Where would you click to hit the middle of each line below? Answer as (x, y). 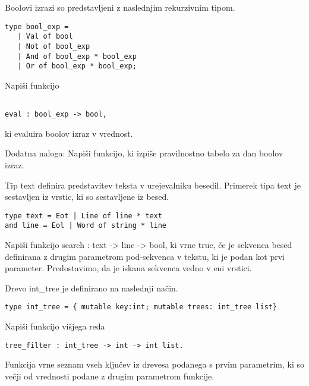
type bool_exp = (37, 26)
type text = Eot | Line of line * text (83, 216)
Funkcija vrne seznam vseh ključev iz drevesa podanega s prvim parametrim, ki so (154, 364)
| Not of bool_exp (54, 46)
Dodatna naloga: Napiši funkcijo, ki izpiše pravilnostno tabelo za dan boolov (144, 153)
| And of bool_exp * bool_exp (77, 56)
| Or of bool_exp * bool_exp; (77, 66)
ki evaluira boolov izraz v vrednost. (69, 133)
